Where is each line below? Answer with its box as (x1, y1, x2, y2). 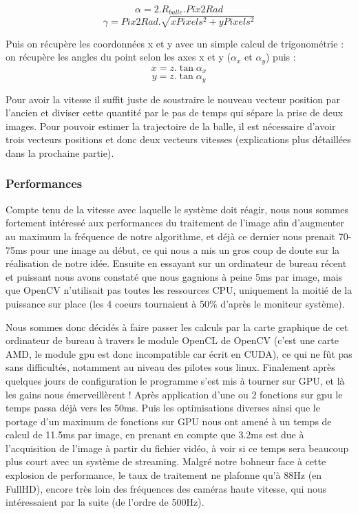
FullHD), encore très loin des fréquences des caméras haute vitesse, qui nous (6, 481, 327, 495)
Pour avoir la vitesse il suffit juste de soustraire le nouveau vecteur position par (6, 92, 340, 106)
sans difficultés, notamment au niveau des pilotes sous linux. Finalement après (6, 360, 335, 374)
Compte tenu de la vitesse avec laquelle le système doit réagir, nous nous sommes (6, 202, 348, 216)
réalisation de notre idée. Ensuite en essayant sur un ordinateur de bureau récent (6, 256, 347, 270)
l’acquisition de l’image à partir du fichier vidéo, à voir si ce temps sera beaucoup (6, 440, 349, 455)
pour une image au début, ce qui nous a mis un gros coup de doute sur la (30, 242, 340, 257)
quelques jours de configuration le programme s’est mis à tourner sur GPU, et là (6, 373, 345, 387)
